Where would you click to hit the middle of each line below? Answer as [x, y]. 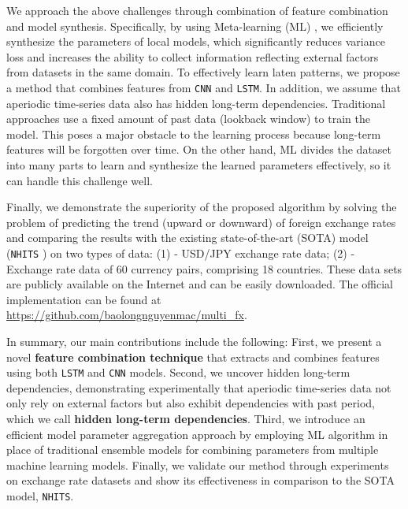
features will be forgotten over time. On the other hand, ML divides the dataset [199, 149]
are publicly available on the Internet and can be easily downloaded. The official [200, 284]
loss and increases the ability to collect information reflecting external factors [193, 56]
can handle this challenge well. [80, 180]
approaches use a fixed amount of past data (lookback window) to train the [188, 119]
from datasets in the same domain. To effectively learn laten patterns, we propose [203, 72]
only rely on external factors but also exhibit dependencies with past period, [191, 403]
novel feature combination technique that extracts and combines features [193, 357]
